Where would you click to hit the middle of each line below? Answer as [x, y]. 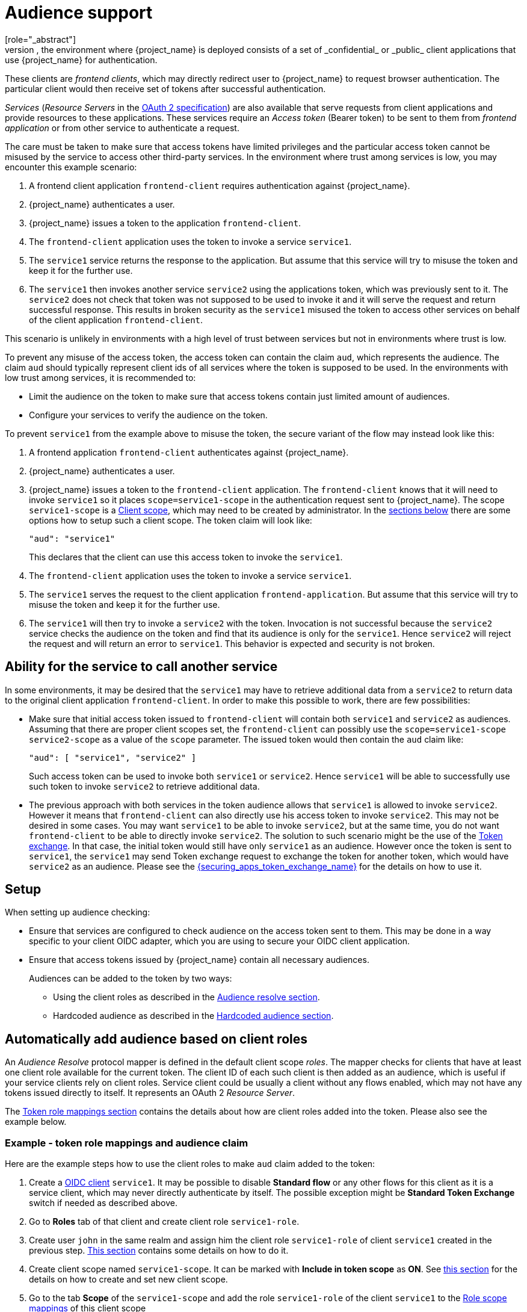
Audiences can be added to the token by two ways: [131, 979]
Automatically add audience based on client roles [156, 1039]
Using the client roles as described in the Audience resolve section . [186, 997]
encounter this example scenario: [71, 167]
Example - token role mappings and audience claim [127, 1143]
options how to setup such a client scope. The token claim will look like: [171, 520]
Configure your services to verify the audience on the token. [148, 415]
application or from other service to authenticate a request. [122, 128]
